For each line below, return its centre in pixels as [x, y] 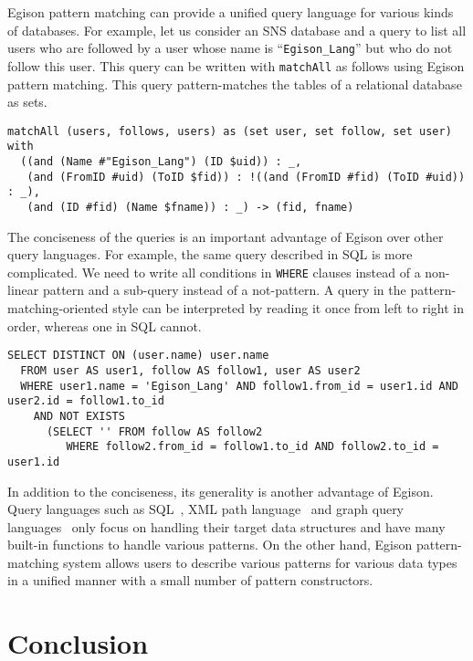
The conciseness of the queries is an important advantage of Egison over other [226, 236]
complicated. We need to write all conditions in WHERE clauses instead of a [214, 272]
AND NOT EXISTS [79, 416]
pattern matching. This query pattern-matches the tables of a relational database [235, 84]
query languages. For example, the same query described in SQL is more [210, 254]
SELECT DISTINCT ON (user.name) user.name [138, 356]
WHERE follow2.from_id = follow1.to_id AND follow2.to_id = [252, 447]
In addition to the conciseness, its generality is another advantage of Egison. [221, 491]
